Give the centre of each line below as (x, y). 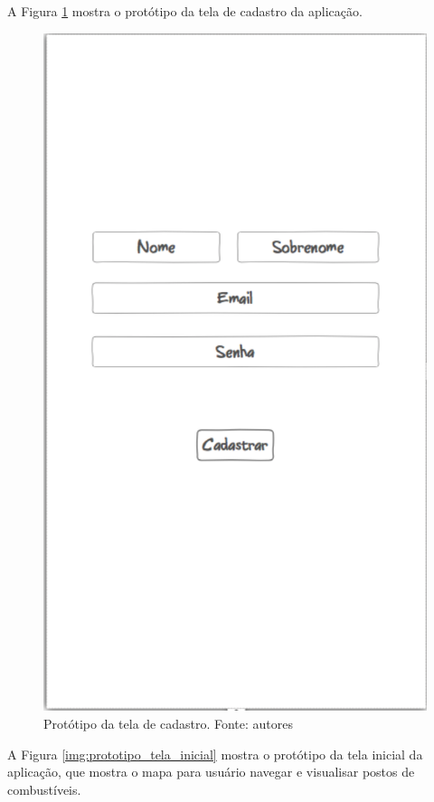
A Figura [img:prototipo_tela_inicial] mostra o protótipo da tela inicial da (215, 754)
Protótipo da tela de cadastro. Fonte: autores (169, 724)
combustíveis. (44, 789)
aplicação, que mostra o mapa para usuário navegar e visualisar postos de (211, 772)
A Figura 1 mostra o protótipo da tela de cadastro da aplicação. (185, 11)
